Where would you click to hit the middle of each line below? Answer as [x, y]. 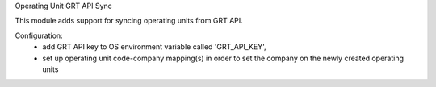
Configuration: [39, 35]
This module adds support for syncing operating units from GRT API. [129, 21]
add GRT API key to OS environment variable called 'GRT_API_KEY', [154, 47]
